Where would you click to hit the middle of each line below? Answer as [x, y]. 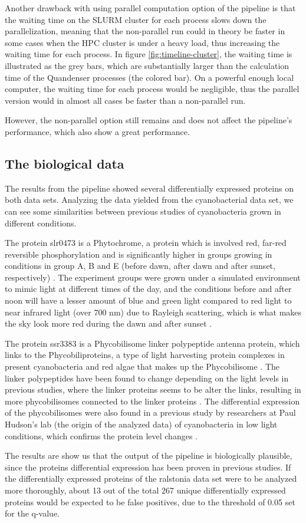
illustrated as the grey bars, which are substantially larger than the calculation [147, 65]
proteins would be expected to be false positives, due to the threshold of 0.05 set [150, 501]
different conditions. [41, 223]
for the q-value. [32, 513]
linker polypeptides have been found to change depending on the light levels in [147, 378]
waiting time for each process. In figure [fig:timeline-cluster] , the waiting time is [149, 54]
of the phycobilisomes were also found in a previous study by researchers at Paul [150, 412]
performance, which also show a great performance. [97, 131]
